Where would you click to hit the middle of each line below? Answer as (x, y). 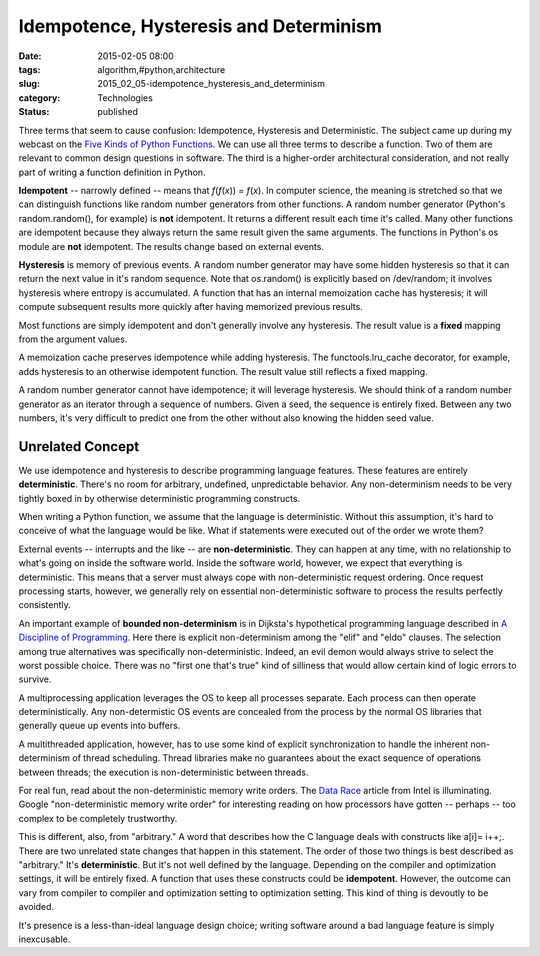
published (118, 112)
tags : (29, 69)
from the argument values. (73, 339)
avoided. (36, 907)
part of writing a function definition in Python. (112, 172)
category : (39, 97)
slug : (29, 84)
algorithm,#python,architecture (161, 69)
